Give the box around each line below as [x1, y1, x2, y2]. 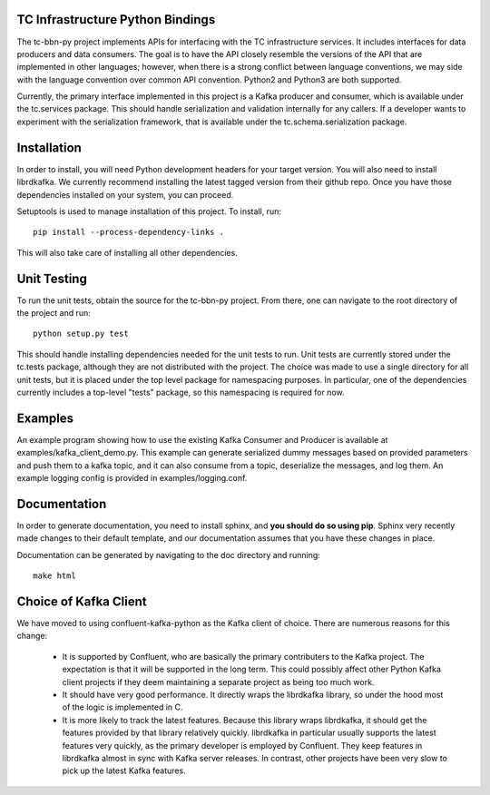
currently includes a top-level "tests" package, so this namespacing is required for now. [16, 387, 345, 397]
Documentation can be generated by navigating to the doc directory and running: [16, 549, 321, 560]
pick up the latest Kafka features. [62, 765, 186, 776]
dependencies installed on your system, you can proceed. [16, 189, 234, 200]
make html [33, 571, 76, 581]
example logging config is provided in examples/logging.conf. [16, 473, 248, 484]
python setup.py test [33, 329, 129, 339]
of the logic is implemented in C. [62, 702, 183, 712]
